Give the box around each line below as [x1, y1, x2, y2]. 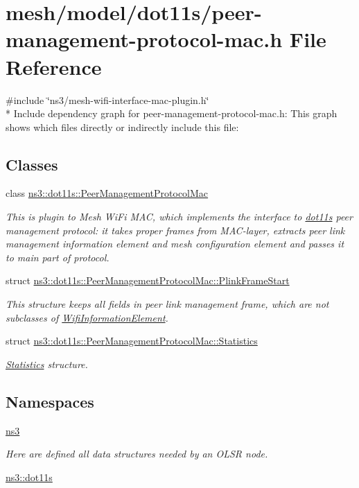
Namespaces [6, 390, 94, 412]
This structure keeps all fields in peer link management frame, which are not [6, 297, 329, 311]
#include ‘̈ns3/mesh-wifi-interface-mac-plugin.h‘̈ [6, 92, 209, 107]
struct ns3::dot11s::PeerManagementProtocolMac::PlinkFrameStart [6, 273, 290, 288]
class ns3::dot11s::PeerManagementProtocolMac [6, 186, 209, 200]
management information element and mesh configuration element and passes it [6, 236, 344, 251]
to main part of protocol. [6, 250, 110, 264]
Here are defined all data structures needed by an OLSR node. [6, 446, 268, 461]
